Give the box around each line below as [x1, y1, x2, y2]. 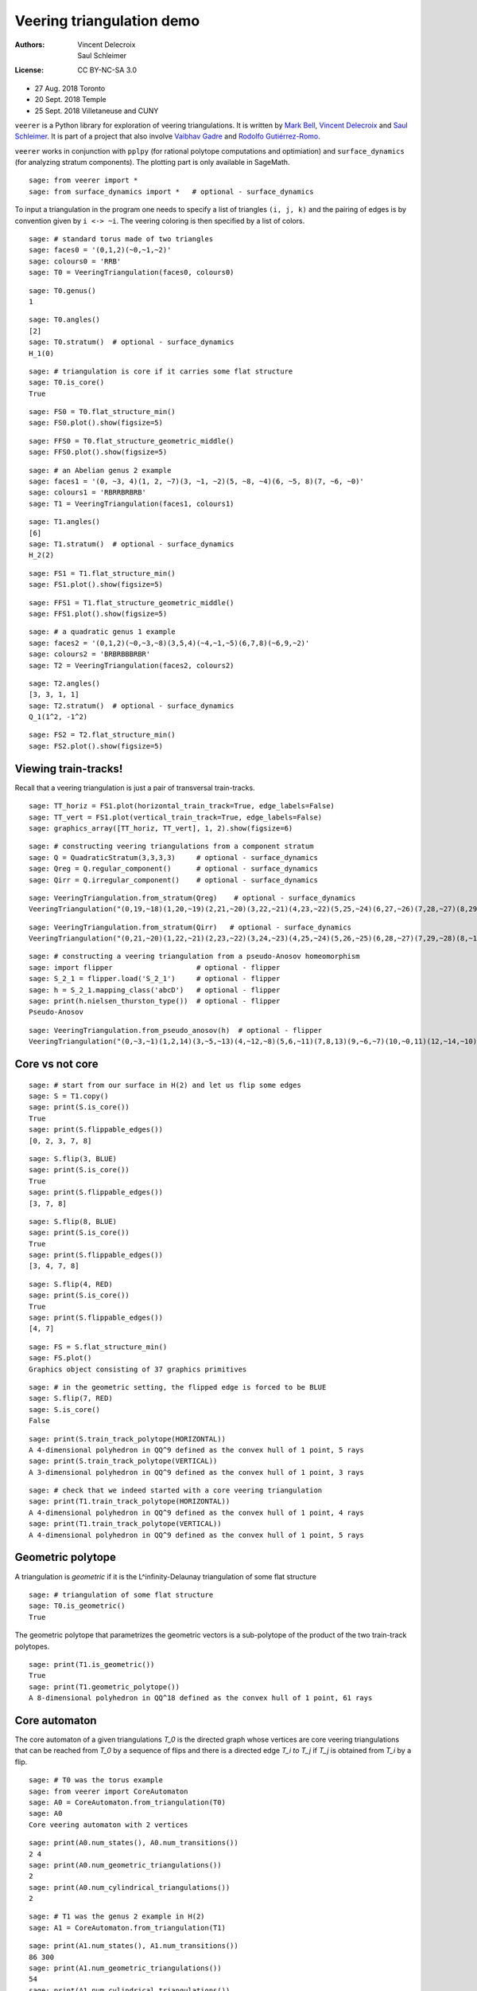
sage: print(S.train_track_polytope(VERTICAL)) [29, 1457, 218, 1465]
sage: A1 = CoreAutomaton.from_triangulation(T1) [29, 1923, 227, 1932]
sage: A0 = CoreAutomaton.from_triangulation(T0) [29, 1797, 227, 1807]
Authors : [14, 40, 45, 49]
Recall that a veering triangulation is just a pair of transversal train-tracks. [14, 783, 255, 792]
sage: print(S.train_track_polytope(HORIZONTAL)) [29, 1434, 227, 1443]
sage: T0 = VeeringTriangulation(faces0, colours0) [29, 268, 235, 277]
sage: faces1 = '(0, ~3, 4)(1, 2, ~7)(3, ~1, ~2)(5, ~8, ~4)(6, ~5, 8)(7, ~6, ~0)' [29, 477, 365, 486]
